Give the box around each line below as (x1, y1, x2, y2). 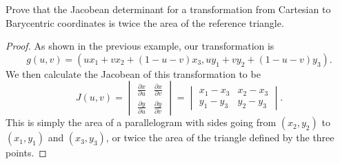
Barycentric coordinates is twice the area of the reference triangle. (6, 15, 284, 30)
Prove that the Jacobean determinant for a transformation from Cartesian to (6, 2, 331, 16)
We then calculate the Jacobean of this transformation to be (6, 66, 261, 81)
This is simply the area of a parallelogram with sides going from (6, 115, 277, 130)
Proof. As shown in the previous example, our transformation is (6, 39, 274, 53)
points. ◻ (6, 145, 47, 160)
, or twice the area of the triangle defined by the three (106, 130, 334, 145)
